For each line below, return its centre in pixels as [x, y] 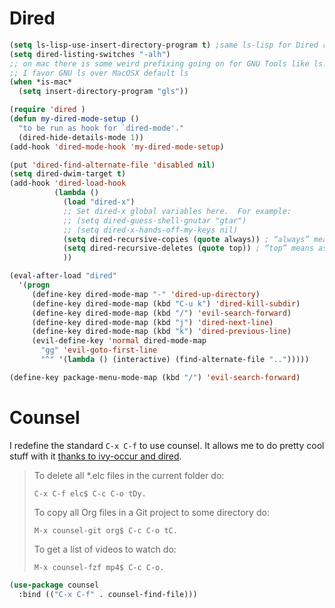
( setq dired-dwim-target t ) [68, 174]
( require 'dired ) [47, 110]
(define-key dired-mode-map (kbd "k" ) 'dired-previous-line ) [161, 332]
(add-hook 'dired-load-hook [68, 183]
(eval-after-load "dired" [63, 276]
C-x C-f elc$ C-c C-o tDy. [90, 493]
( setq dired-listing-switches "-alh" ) [90, 54]
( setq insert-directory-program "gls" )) [103, 92]
